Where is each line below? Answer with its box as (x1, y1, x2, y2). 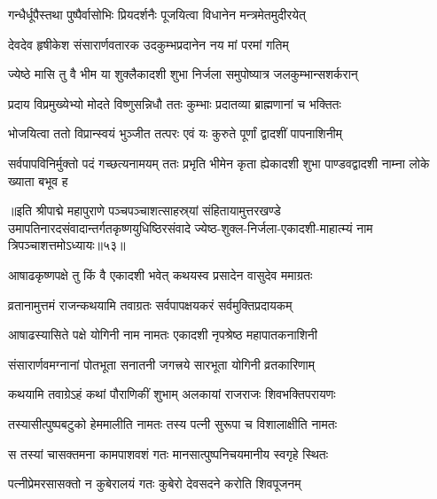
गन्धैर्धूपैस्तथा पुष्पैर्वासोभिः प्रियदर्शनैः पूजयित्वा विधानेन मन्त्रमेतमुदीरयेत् (8, 5, 306, 23)
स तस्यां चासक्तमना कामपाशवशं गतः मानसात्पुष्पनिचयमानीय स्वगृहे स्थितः (8, 444, 329, 463)
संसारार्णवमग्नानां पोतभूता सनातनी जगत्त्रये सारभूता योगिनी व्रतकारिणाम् (8, 355, 315, 373)
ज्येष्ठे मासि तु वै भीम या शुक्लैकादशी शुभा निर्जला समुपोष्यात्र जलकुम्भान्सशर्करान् (8, 65, 358, 83)
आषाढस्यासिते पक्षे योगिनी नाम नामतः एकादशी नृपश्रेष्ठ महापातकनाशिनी (8, 325, 317, 344)
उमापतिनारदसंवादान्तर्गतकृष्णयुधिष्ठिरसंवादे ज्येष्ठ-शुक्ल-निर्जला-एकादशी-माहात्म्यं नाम (8, 218, 373, 237)
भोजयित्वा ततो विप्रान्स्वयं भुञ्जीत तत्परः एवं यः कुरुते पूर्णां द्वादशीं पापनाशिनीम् (8, 124, 343, 143)
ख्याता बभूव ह (8, 171, 68, 190)
